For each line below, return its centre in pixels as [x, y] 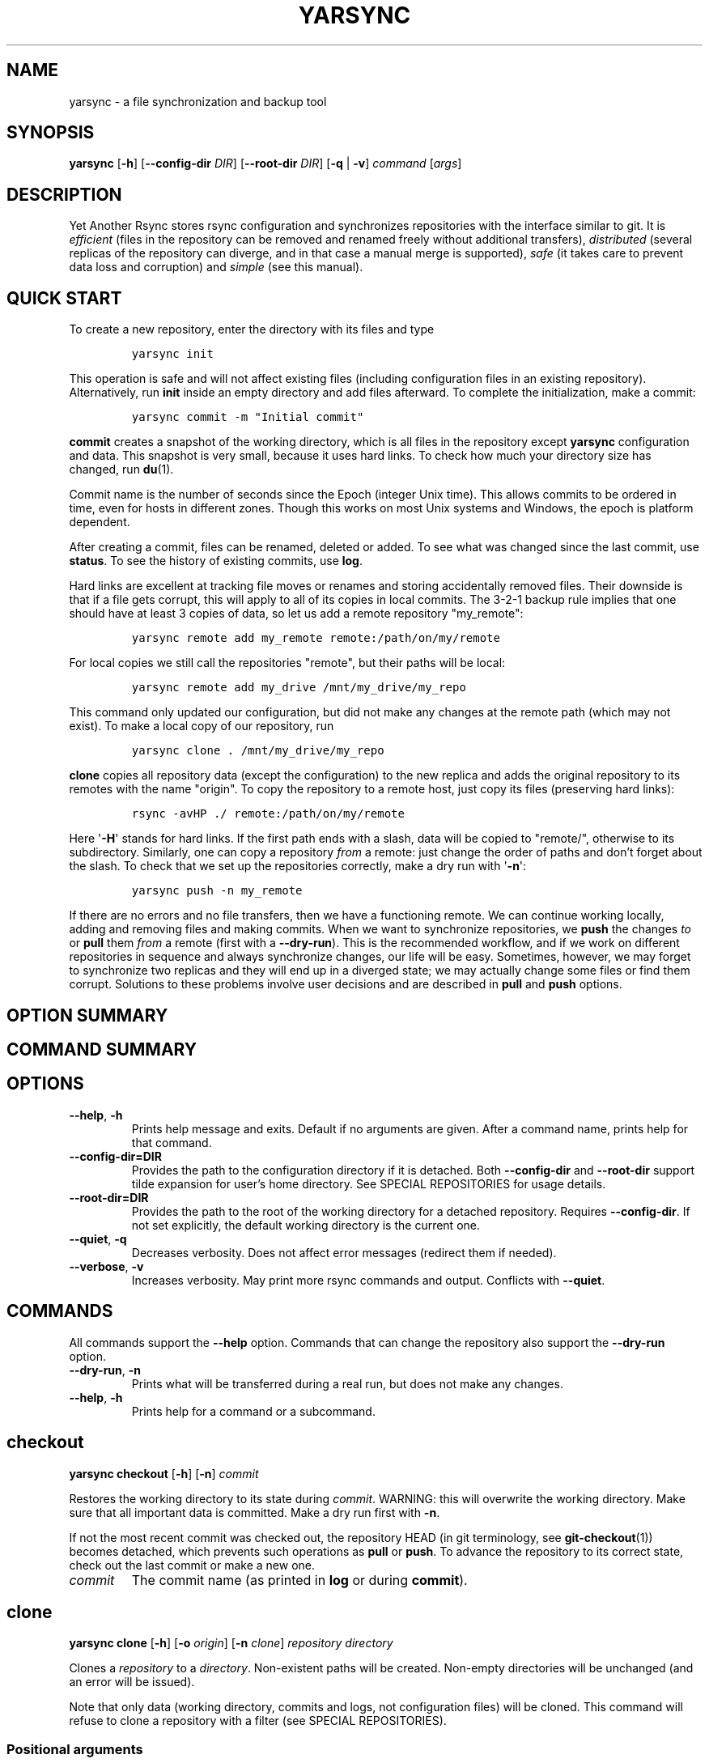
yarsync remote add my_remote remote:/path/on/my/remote [316, 638]
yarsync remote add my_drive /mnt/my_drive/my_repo [299, 688]
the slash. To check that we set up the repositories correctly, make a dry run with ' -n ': [298, 866]
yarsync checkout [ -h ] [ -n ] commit [164, 1473]
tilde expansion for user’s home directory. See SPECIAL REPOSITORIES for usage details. [369, 1183]
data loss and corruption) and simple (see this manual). [216, 267]
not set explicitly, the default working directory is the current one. [306, 1225]
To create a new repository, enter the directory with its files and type [252, 329]
